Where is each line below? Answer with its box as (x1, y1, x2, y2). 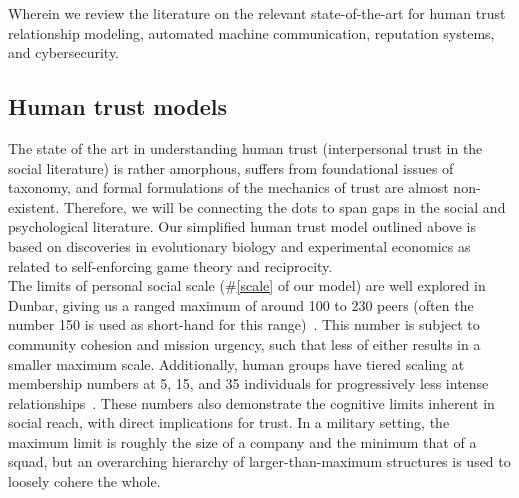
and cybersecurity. (8, 42, 120, 63)
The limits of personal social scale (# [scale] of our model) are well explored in (8, 275, 486, 296)
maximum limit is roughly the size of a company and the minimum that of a (8, 431, 477, 452)
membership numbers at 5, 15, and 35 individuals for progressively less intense (8, 373, 489, 394)
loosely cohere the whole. (8, 471, 161, 492)
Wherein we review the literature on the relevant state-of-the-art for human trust (8, 3, 506, 23)
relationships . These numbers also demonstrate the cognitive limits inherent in (8, 392, 495, 413)
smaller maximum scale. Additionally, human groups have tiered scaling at (8, 353, 465, 374)
